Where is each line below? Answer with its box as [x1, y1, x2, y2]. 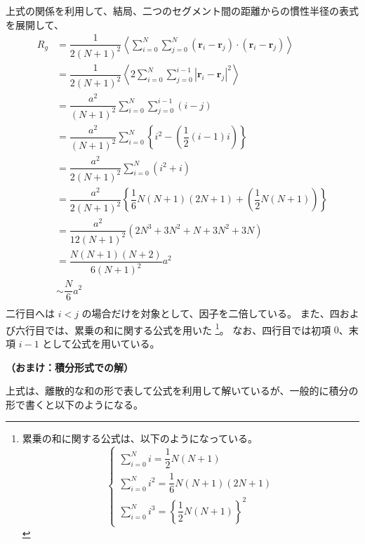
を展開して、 [6, 17, 64, 32]
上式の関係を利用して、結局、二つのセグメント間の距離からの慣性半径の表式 [6, 4, 359, 18]
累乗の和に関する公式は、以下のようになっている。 [22, 431, 258, 446]
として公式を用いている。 [42, 336, 160, 351]
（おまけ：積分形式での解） [6, 359, 133, 374]
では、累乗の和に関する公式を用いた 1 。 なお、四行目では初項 [44, 320, 331, 337]
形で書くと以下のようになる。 [6, 397, 143, 411]
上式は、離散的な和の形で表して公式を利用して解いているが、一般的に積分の [6, 383, 359, 398]
